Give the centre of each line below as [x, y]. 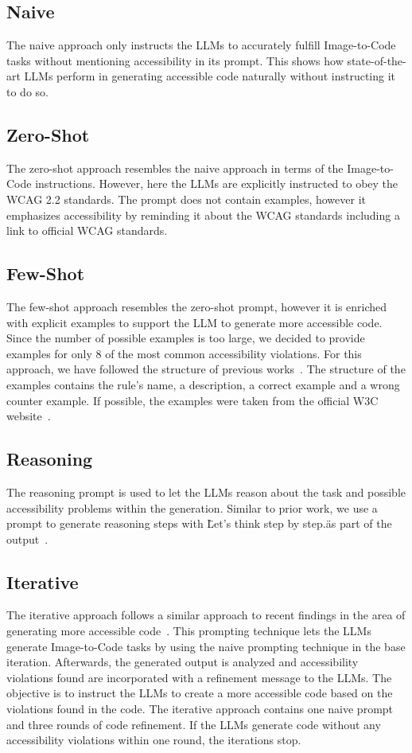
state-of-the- [377, 60]
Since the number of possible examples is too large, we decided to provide [186, 338]
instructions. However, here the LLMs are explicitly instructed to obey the [217, 183]
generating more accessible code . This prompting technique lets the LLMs [189, 631]
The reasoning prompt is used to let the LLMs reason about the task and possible [206, 492]
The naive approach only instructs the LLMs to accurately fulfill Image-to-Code [201, 45]
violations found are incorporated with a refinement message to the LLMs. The [199, 677]
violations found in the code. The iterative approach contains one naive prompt [200, 709]
